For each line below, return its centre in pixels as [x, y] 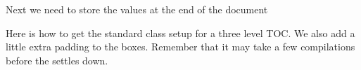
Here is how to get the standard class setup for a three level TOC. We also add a [180, 33]
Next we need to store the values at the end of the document [137, 9]
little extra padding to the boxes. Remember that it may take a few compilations [180, 47]
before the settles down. [57, 60]
